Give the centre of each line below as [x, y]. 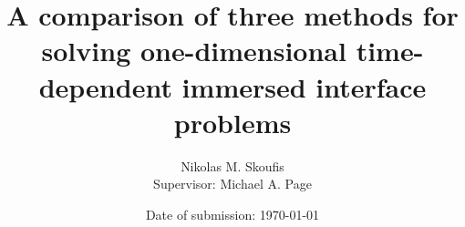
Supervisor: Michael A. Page [232, 184]
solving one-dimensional [194, 51]
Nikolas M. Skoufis [232, 165]
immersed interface [304, 86]
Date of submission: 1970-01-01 [232, 214]
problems [232, 122]
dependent [105, 86]
